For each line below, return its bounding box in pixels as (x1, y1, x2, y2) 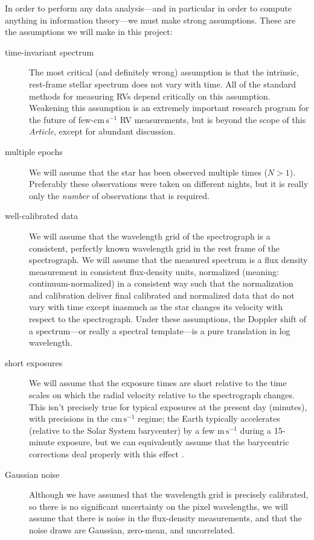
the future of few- (29, 113, 94, 125)
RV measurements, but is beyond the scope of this (120, 113, 306, 125)
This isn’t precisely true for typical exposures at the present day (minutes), (29, 400, 307, 413)
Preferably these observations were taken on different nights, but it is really (29, 177, 309, 190)
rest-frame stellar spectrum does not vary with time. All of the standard (29, 77, 296, 90)
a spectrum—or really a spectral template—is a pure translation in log (29, 324, 290, 337)
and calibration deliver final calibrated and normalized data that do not (29, 288, 295, 301)
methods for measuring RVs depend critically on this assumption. (29, 89, 271, 102)
